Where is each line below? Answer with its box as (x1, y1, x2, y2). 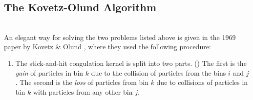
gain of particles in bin (15, 67, 84, 78)
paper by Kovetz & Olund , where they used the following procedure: (4, 41, 211, 52)
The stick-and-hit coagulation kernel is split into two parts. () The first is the (15, 58, 247, 68)
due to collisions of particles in (156, 77, 248, 87)
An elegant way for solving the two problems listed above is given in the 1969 (4, 32, 236, 42)
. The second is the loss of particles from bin (15, 77, 148, 87)
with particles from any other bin (33, 86, 133, 97)
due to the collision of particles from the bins (91, 67, 226, 78)
